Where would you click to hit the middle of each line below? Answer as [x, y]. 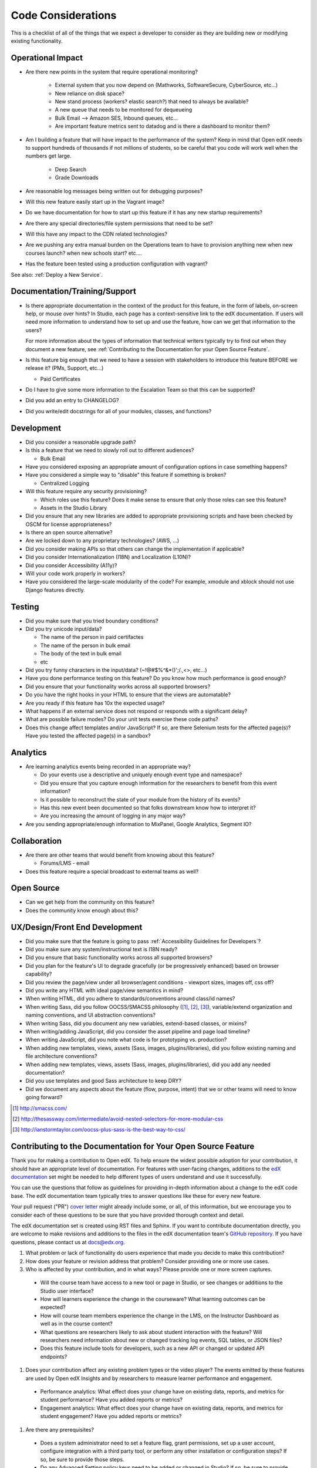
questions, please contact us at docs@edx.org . [68, 1242]
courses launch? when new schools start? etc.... [84, 253]
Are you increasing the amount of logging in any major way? [113, 816]
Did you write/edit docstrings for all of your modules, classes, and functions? [119, 411]
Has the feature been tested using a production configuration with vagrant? [117, 264]
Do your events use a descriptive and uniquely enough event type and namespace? [141, 775]
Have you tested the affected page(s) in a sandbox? [88, 736]
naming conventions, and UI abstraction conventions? [90, 1015]
